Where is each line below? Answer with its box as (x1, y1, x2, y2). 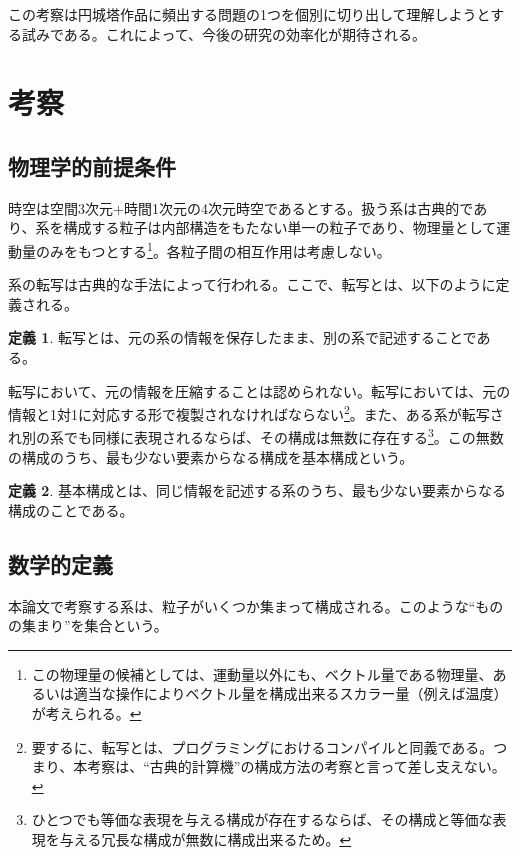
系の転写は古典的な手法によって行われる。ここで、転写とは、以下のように (8, 274, 496, 295)
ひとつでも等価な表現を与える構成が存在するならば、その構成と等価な (31, 809, 493, 830)
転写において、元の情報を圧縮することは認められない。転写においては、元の (8, 380, 511, 401)
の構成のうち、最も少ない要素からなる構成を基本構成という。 (8, 446, 414, 467)
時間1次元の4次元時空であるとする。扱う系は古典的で (123, 197, 474, 218)
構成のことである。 (8, 499, 134, 520)
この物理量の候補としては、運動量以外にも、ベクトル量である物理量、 (31, 663, 493, 684)
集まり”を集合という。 (21, 615, 168, 636)
